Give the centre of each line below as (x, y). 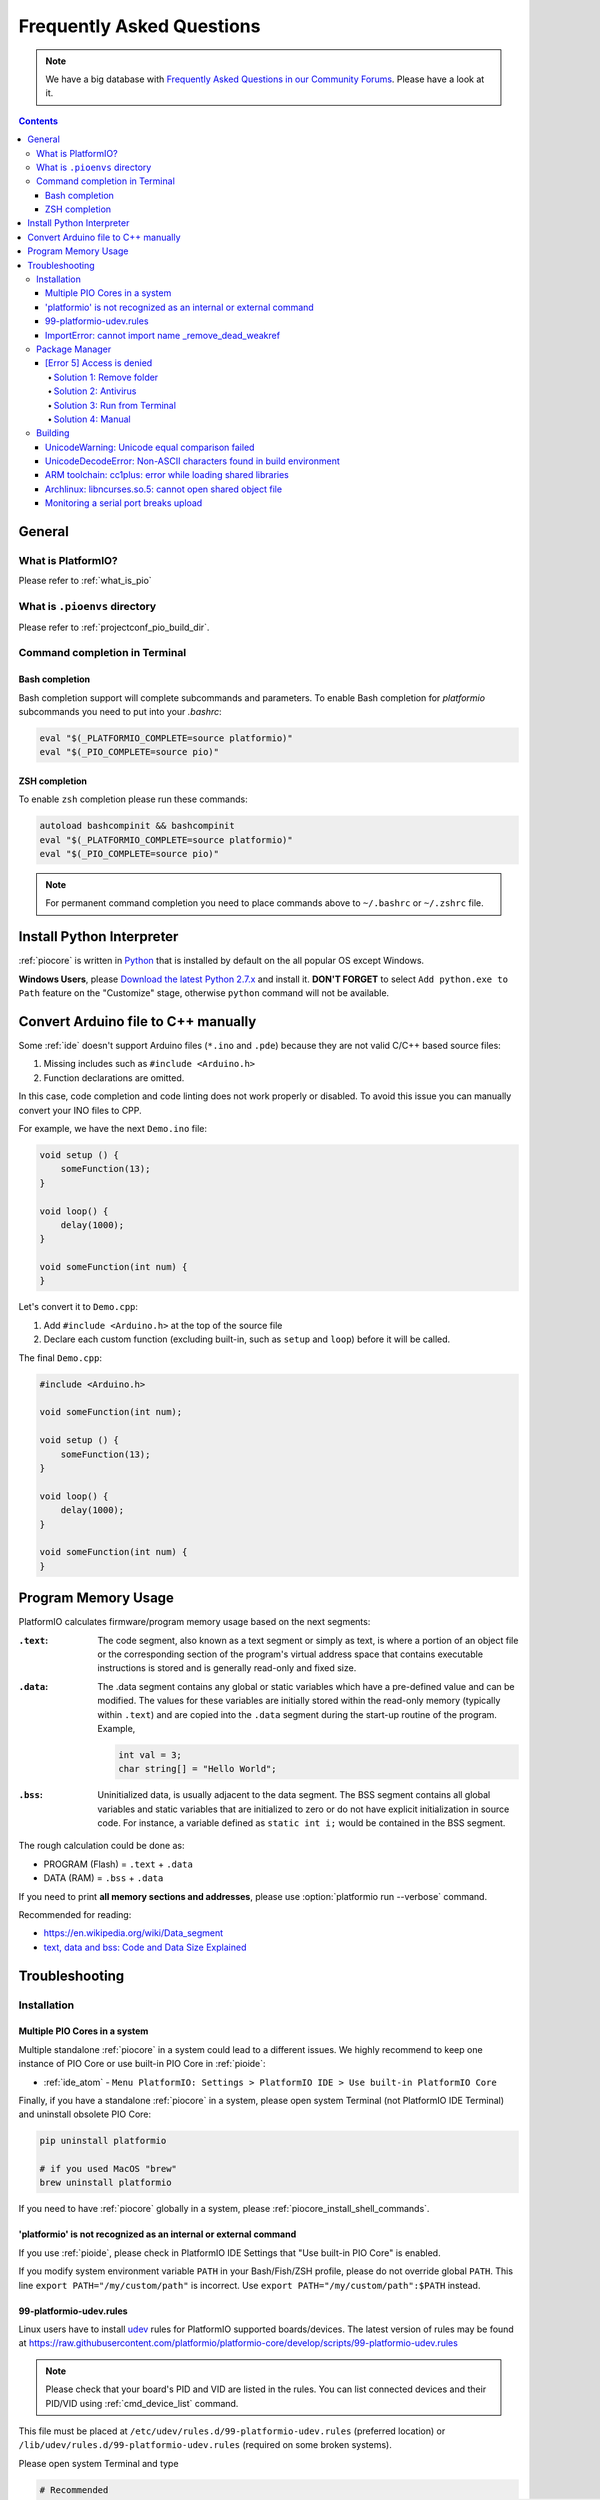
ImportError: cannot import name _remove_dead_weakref (162, 335)
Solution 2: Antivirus (95, 391)
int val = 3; (150, 1754)
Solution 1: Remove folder (106, 377)
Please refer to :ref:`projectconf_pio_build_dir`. (114, 627)
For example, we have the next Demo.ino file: (113, 1128)
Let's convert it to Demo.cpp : (78, 1307)
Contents (38, 121)
